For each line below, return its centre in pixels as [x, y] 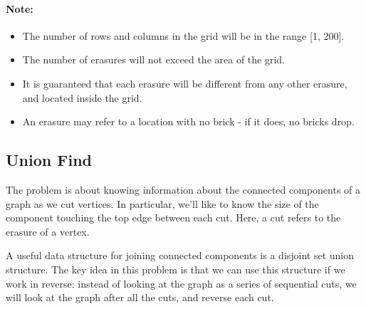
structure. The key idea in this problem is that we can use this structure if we [176, 269]
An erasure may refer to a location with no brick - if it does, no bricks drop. [188, 121]
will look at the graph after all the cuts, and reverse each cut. [140, 297]
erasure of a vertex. [48, 231]
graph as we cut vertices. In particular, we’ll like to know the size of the [162, 203]
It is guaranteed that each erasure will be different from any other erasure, [185, 83]
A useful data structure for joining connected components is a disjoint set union [180, 255]
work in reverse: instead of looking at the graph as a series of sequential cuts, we [181, 283]
